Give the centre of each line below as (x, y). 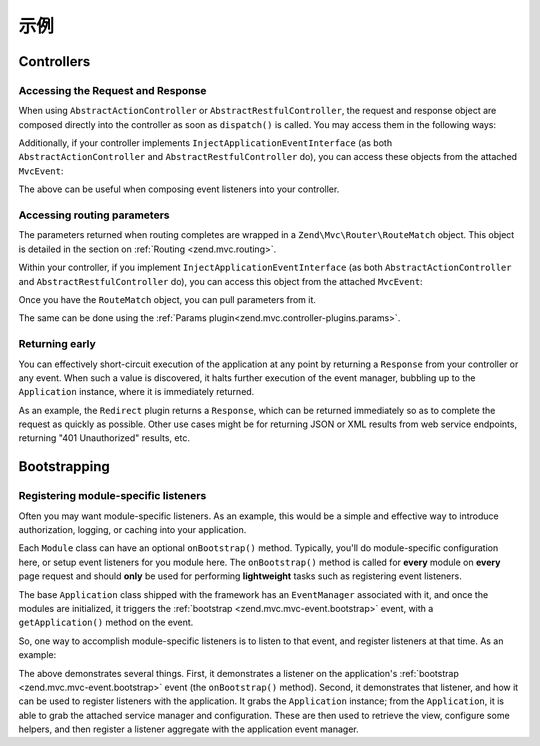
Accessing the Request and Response (112, 90)
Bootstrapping (64, 466)
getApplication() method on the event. (106, 622)
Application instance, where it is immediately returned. (136, 392)
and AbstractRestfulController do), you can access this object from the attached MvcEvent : (221, 281)
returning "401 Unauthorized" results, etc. (104, 438)
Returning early (57, 344)
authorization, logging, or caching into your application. (132, 529)
